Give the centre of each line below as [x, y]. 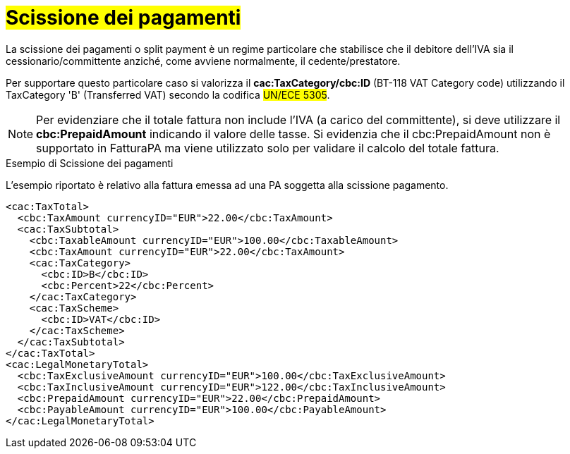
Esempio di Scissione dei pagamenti [90, 163]
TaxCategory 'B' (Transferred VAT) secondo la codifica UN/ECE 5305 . [168, 94]
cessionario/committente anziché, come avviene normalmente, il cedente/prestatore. [203, 61]
